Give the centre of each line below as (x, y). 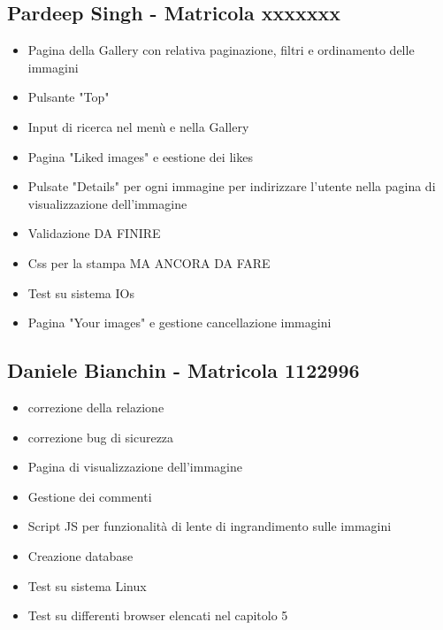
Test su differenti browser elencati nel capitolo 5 (158, 615)
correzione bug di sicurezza (101, 437)
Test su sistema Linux (87, 585)
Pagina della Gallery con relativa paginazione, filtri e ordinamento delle (221, 50)
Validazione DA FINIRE (94, 233)
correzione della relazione (96, 407)
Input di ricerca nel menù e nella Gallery (138, 126)
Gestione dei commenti (90, 496)
